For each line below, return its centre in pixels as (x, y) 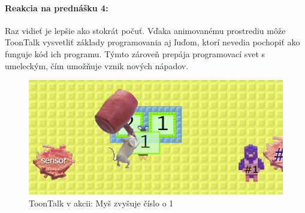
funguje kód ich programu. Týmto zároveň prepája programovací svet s (135, 53)
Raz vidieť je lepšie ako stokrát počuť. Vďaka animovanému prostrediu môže (145, 30)
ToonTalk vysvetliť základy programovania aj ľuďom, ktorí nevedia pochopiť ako (152, 42)
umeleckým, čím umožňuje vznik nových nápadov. (97, 65)
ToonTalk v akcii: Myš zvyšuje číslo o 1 (101, 203)
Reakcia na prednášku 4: (57, 7)
